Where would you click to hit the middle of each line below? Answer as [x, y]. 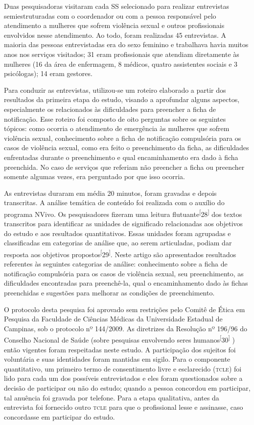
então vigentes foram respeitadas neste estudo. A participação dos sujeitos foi [120, 349]
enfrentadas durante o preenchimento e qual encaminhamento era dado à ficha [121, 157]
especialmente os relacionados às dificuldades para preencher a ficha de [110, 109]
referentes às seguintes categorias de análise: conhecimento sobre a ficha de [116, 264]
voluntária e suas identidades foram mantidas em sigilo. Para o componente [117, 359]
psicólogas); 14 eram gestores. [48, 73]
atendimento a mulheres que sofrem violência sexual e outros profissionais [114, 25]
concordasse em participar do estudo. [59, 416]
